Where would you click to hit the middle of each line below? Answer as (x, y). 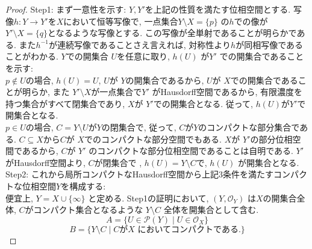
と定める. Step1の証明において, (148, 198)
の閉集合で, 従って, (139, 127)
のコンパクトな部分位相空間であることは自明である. (191, 151)
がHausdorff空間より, (45, 162)
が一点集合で (117, 92)
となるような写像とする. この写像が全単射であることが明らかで (172, 33)
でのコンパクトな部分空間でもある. (153, 139)
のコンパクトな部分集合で (249, 127)
